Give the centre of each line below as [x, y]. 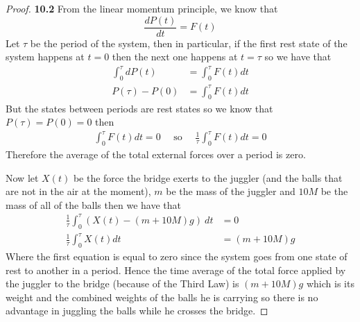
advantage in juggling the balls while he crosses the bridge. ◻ [137, 311]
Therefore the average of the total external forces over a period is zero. [156, 154]
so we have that [298, 57]
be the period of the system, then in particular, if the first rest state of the [189, 43]
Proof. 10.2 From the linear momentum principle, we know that [142, 8]
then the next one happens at [175, 57]
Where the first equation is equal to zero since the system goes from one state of [177, 256]
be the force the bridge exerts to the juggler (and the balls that [208, 177]
